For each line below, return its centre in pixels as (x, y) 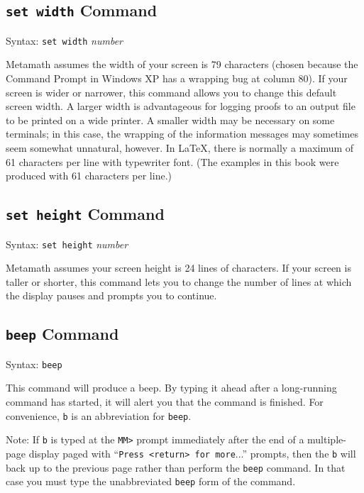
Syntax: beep (34, 364)
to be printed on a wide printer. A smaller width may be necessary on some (170, 120)
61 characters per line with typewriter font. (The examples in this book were (172, 161)
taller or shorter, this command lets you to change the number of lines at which (179, 281)
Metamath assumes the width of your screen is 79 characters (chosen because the (182, 64)
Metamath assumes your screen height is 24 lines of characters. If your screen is (178, 268)
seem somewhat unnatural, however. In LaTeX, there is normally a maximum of (180, 148)
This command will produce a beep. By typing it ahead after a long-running (171, 388)
